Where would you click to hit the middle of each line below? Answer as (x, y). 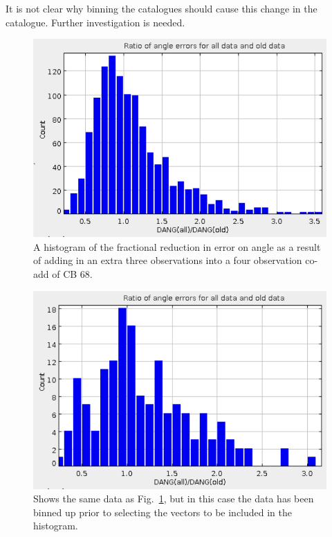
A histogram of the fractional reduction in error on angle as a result (177, 246)
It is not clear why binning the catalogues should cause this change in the (162, 8)
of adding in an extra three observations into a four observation (168, 260)
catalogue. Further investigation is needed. (95, 22)
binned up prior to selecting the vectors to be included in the (163, 512)
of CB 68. (72, 273)
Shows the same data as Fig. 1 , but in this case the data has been (174, 499)
